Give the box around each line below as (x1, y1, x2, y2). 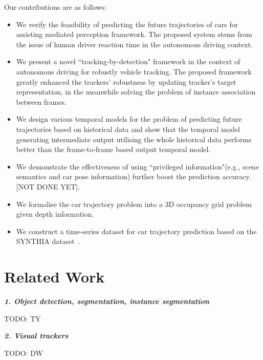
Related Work (4, 266, 105, 287)
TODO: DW (4, 347, 43, 358)
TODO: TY (4, 313, 41, 324)
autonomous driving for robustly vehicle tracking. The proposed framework (16, 66, 252, 77)
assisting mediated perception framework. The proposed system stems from (16, 29, 252, 40)
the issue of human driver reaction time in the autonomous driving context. (16, 39, 253, 49)
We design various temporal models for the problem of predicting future (16, 113, 242, 124)
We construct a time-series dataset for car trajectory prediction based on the (16, 225, 257, 236)
